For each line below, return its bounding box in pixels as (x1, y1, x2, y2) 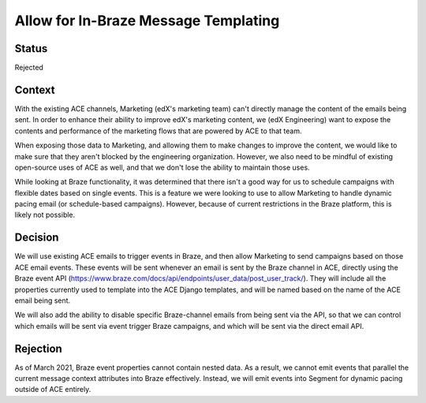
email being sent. (14, 296, 71, 305)
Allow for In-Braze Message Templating (14, 12, 280, 29)
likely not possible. (14, 210, 76, 220)
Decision (14, 231, 59, 244)
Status (14, 42, 48, 55)
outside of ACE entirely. (14, 385, 92, 394)
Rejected (14, 63, 43, 73)
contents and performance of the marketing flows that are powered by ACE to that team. (14, 126, 303, 136)
